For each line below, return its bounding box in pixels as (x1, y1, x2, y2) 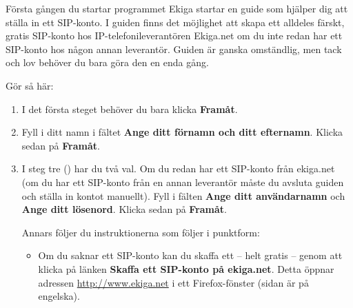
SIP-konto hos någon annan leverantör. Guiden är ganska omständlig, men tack (6, 41, 342, 56)
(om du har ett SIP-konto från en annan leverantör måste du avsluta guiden (21, 174, 344, 189)
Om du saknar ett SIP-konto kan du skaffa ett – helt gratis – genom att (38, 248, 343, 263)
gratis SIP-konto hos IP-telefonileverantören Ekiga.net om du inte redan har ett (6, 28, 343, 43)
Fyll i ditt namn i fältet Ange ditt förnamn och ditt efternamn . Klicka (21, 125, 343, 139)
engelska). (38, 289, 80, 303)
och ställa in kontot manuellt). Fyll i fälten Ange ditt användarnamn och (21, 188, 345, 203)
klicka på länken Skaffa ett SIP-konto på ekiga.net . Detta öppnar (38, 261, 334, 276)
